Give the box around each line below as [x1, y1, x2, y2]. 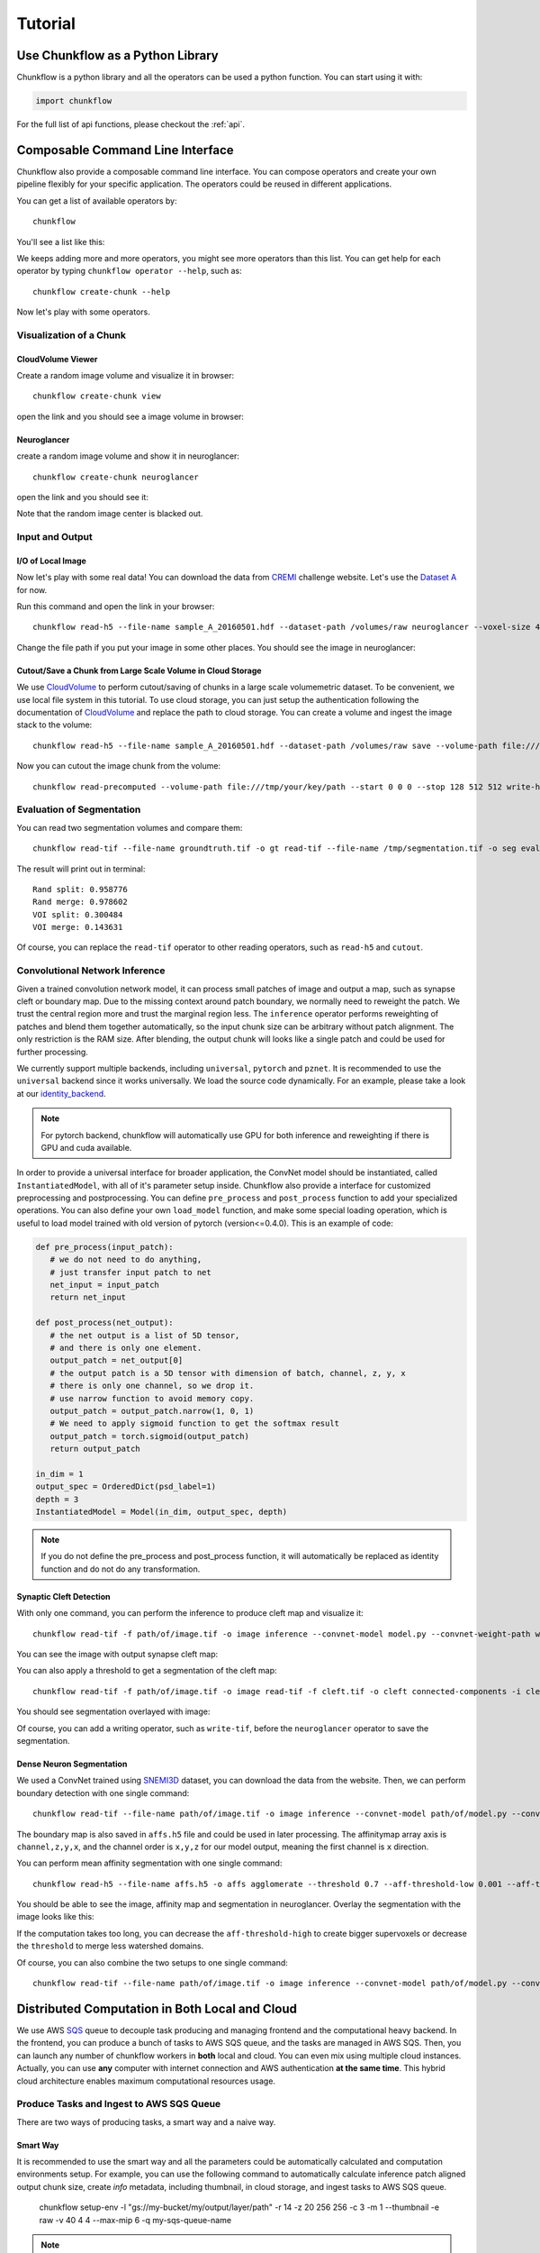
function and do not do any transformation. [40, 1564, 201, 1574]
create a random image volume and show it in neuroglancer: [16, 451, 240, 461]
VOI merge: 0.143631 [32, 922, 123, 933]
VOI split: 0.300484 [32, 909, 123, 919]
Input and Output [16, 531, 94, 543]
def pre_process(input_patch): [35, 1242, 175, 1252]
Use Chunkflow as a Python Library [16, 48, 220, 63]
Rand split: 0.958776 [32, 884, 128, 894]
